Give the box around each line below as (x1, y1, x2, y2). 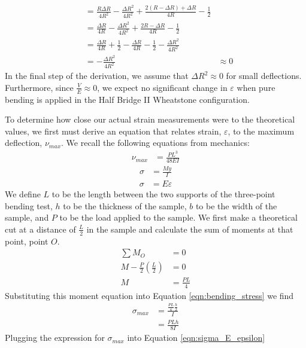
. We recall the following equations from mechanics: (61, 136, 250, 149)
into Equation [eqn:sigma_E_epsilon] (127, 331, 265, 344)
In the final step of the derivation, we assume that (5, 69, 189, 82)
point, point (5, 234, 49, 247)
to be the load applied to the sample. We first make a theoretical (59, 211, 298, 224)
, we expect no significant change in (97, 81, 228, 93)
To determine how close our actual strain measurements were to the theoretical (5, 113, 295, 126)
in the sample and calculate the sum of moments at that (86, 222, 293, 235)
